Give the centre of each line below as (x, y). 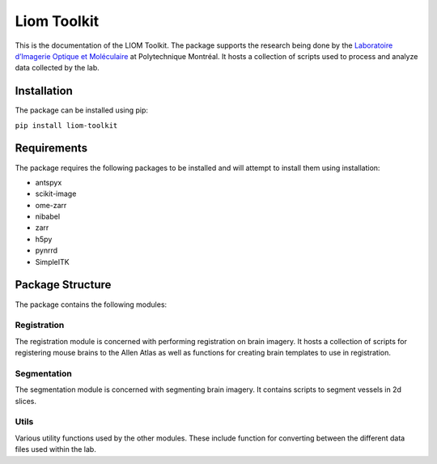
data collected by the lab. (57, 68)
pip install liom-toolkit (66, 125)
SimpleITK (52, 262)
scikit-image (56, 194)
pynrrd (47, 250)
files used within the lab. (55, 449)
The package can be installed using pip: (82, 110)
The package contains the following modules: (91, 304)
